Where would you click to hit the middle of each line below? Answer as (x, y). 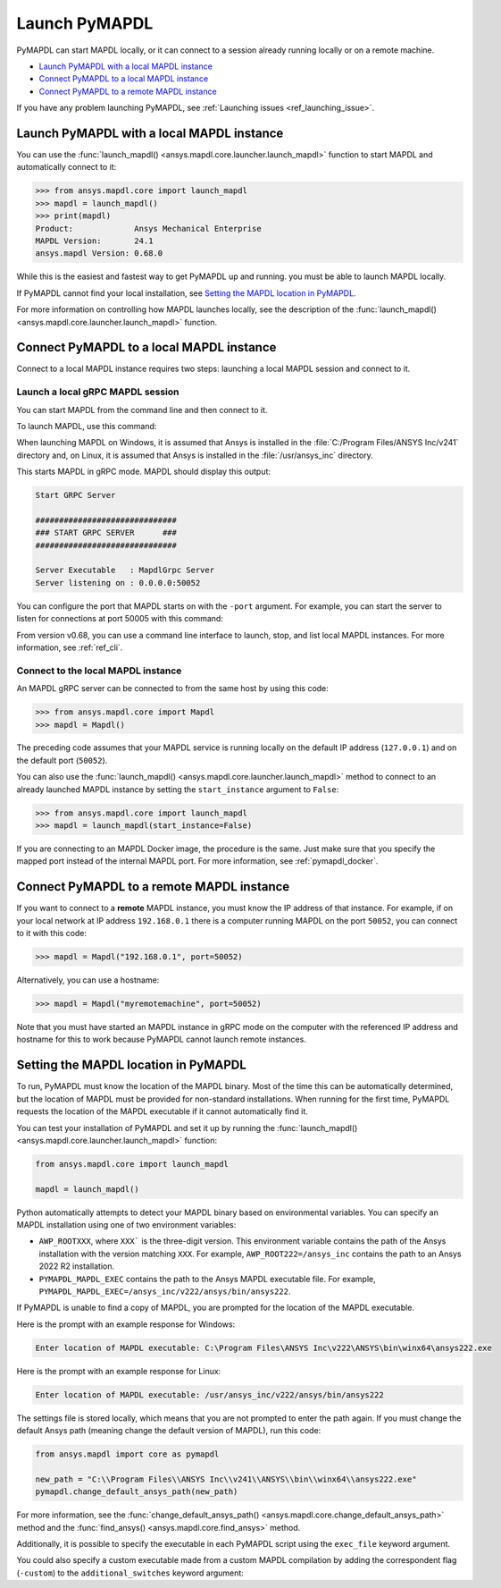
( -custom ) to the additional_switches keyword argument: (130, 1573)
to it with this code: (52, 933)
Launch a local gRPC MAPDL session (98, 392)
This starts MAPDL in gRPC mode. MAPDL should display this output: (144, 472)
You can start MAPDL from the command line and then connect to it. (142, 410)
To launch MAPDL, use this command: (87, 426)
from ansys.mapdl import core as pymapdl (127, 1454)
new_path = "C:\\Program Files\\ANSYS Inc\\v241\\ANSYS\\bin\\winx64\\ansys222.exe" (226, 1479)
